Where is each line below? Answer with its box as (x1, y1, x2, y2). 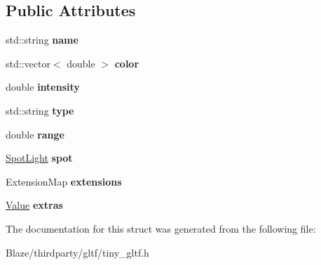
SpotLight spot (6, 150, 73, 165)
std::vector (6, 56, 50, 70)
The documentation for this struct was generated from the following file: (6, 221, 316, 235)
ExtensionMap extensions (6, 174, 122, 188)
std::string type (6, 103, 74, 117)
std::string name (6, 32, 78, 47)
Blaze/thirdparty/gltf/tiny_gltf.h (6, 245, 149, 259)
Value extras (6, 198, 63, 212)
